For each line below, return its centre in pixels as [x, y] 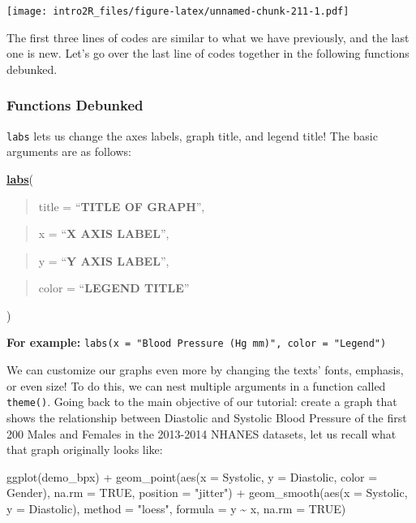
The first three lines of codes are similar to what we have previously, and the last [208, 37]
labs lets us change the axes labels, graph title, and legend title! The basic [192, 135]
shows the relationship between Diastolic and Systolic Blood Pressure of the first [207, 417]
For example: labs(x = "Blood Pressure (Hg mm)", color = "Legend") [197, 342]
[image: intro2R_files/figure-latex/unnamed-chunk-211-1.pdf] [178, 11]
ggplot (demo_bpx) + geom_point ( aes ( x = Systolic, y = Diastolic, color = [192, 476]
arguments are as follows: [69, 151]
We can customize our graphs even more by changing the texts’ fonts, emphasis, [205, 370]
